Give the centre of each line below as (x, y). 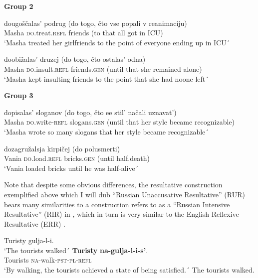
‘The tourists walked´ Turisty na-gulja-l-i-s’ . (76, 250)
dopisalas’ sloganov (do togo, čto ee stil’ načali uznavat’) (90, 112)
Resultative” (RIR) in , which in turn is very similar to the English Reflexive (122, 214)
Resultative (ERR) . (35, 223)
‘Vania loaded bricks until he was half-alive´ (71, 168)
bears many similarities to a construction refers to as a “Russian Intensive (117, 204)
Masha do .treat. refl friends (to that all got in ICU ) (84, 33)
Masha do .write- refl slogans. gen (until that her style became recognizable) (120, 122)
